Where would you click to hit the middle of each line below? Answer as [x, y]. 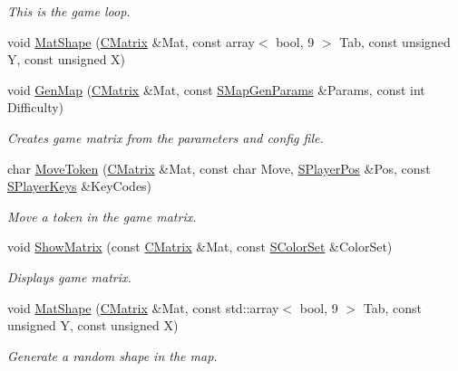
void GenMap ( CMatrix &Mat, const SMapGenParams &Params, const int [216, 89]
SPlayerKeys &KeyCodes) [80, 186]
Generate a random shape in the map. [112, 355]
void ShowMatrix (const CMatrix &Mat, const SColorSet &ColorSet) [200, 247]
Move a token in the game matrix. [102, 216]
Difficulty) [36, 107]
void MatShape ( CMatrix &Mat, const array [131, 41]
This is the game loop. [69, 11]
